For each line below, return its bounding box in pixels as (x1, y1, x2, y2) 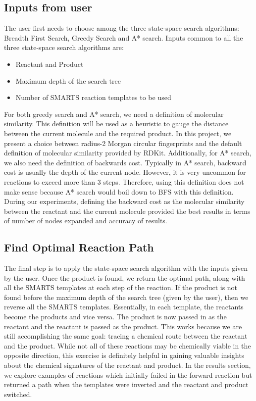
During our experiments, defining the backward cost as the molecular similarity (4, 196, 245, 206)
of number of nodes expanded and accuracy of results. (4, 215, 167, 226)
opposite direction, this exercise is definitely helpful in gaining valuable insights (4, 350, 245, 360)
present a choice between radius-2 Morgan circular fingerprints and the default (4, 138, 242, 148)
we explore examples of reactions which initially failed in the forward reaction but (4, 369, 252, 380)
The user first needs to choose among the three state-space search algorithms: (4, 23, 239, 33)
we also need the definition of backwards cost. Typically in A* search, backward (4, 157, 247, 167)
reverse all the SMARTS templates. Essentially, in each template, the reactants (4, 301, 244, 312)
